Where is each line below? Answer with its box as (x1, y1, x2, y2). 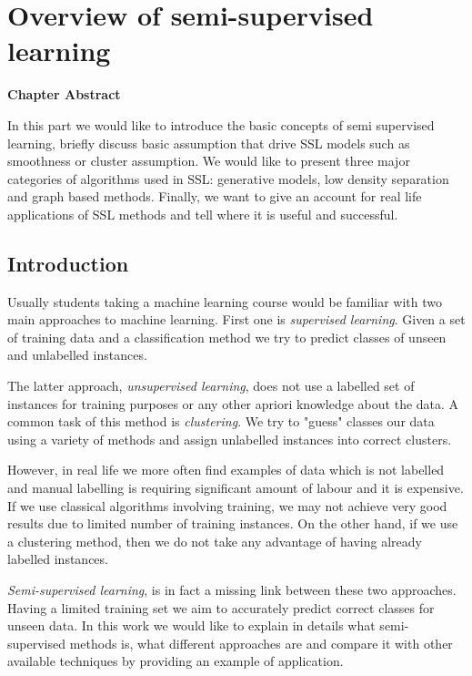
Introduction (7, 249, 129, 277)
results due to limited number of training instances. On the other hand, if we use (7, 514, 458, 533)
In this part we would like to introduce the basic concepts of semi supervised (7, 115, 435, 134)
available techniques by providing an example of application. (7, 651, 344, 671)
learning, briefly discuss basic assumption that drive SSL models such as (7, 133, 410, 152)
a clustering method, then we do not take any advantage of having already (7, 531, 422, 550)
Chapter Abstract (7, 85, 121, 104)
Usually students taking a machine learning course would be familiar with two (7, 292, 442, 311)
